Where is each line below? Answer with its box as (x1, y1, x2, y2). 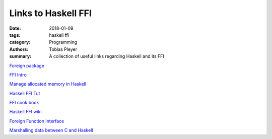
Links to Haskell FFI (9, 8, 92, 19)
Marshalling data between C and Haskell (9, 127, 93, 133)
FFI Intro (9, 72, 27, 78)
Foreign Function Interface (9, 118, 64, 124)
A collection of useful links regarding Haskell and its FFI (49, 53, 165, 59)
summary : (9, 53, 32, 59)
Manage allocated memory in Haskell (9, 81, 87, 87)
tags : (9, 32, 21, 38)
